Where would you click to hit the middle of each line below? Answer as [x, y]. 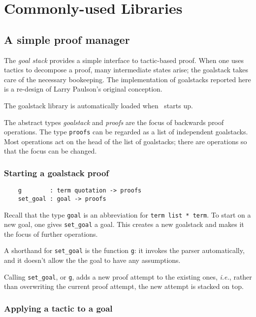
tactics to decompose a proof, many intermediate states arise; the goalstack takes [126, 70]
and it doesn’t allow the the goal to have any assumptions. [92, 260]
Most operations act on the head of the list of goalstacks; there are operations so [126, 141]
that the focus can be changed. [50, 151]
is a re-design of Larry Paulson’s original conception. [83, 89]
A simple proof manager [67, 39]
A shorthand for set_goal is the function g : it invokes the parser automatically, [124, 250]
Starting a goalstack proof [57, 173]
